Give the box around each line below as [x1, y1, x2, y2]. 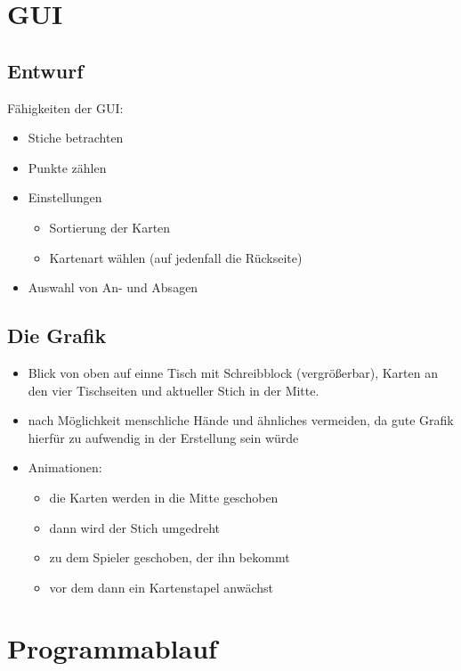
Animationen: [28, 458, 102, 477]
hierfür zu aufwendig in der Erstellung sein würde [28, 428, 299, 446]
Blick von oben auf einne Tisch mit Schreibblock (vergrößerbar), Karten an [28, 363, 438, 381]
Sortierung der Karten [49, 217, 171, 236]
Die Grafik [7, 322, 107, 349]
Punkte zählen [28, 158, 107, 176]
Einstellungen [28, 188, 102, 207]
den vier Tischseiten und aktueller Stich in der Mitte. [28, 381, 319, 399]
